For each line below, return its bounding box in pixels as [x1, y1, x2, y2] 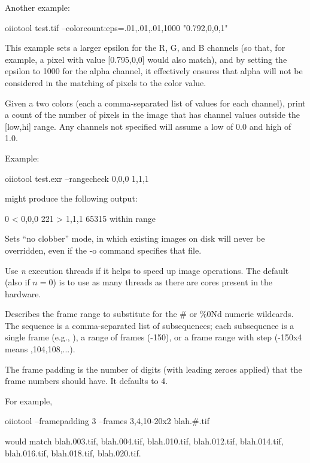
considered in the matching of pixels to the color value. [5, 76, 206, 89]
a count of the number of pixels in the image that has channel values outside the [5, 108, 300, 121]
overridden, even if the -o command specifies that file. [5, 243, 202, 256]
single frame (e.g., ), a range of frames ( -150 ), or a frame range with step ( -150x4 [5, 331, 302, 343]
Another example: [5, 1, 70, 13]
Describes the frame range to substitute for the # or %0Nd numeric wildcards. [5, 307, 294, 320]
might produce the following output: [5, 192, 138, 205]
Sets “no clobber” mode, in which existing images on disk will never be [5, 232, 265, 245]
